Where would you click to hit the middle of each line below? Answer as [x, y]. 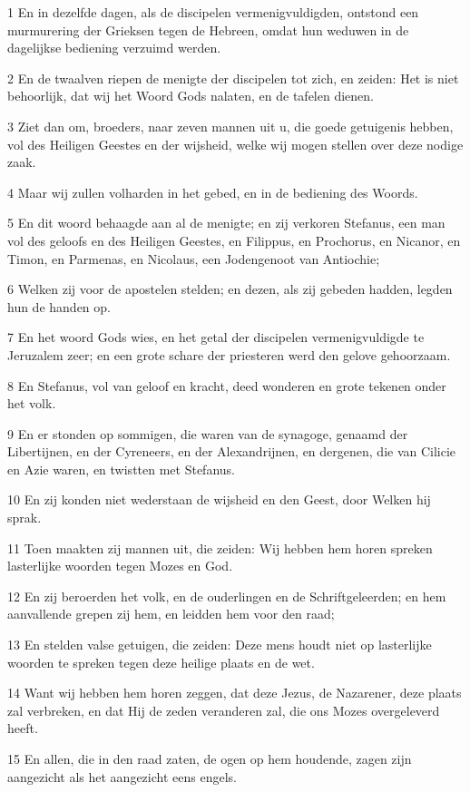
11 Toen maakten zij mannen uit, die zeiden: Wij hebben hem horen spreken [220, 548]
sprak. [24, 518]
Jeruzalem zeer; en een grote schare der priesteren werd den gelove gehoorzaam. [229, 354]
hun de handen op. [59, 306]
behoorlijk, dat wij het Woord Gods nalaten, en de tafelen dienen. [191, 96]
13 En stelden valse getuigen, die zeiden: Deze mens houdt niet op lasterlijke [220, 645]
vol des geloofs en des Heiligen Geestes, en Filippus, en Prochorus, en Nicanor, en [234, 240]
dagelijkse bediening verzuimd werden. [114, 48]
